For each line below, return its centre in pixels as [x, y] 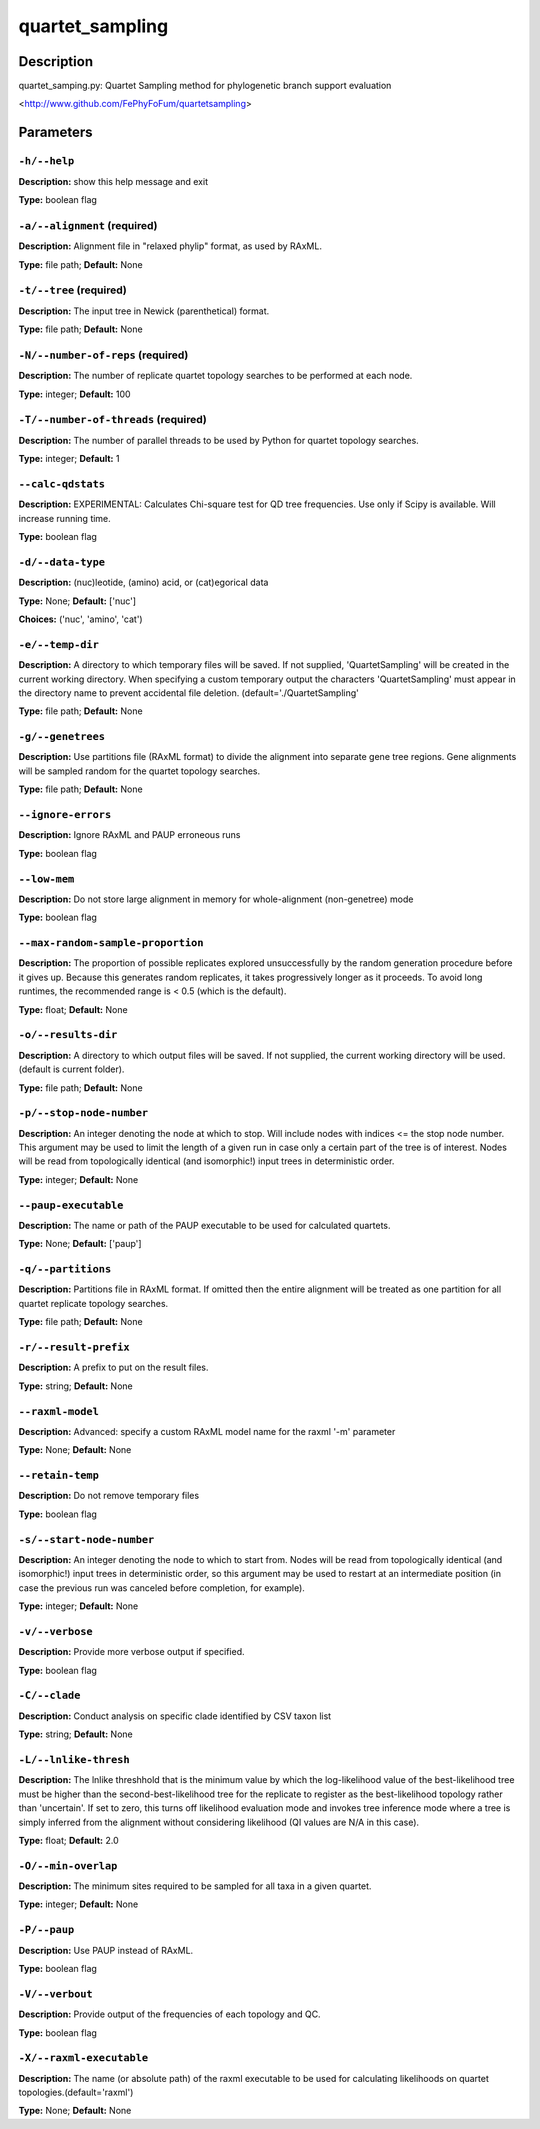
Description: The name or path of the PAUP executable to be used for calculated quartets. [204, 1225]
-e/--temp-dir [59, 644]
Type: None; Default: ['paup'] [80, 1244]
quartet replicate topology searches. [93, 1303]
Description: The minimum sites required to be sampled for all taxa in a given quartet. [195, 1886]
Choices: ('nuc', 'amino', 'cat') [81, 619]
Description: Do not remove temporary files [109, 1496]
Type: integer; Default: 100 [74, 394]
